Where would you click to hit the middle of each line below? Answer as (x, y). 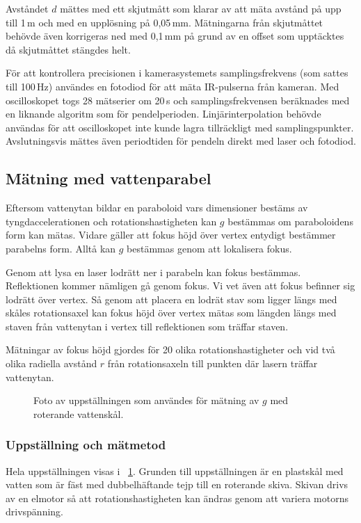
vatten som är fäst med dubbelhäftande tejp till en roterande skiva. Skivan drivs (177, 484)
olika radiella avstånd (51, 363)
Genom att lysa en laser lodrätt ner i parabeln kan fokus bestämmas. (153, 272)
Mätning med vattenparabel (109, 178)
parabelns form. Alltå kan (61, 248)
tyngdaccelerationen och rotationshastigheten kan (111, 221)
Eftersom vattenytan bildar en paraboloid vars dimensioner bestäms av (157, 208)
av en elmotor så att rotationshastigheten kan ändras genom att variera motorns (177, 498)
